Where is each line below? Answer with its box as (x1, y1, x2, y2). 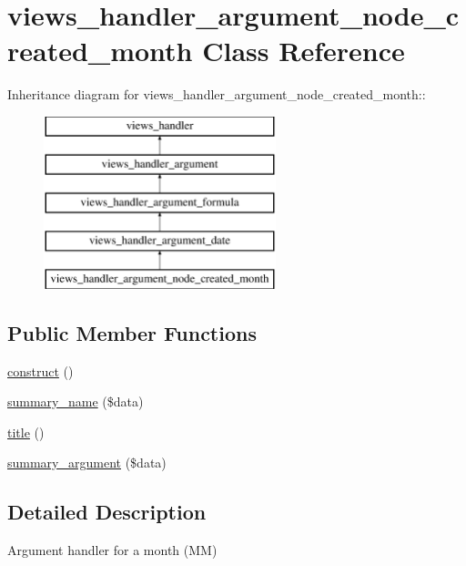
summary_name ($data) (7, 392, 144, 411)
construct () (7, 361, 74, 380)
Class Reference (202, 32, 405, 69)
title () (7, 422, 45, 441)
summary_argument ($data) (7, 453, 167, 472)
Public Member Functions (7, 318, 257, 346)
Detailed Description (7, 498, 207, 526)
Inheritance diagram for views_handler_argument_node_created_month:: (7, 85, 426, 104)
